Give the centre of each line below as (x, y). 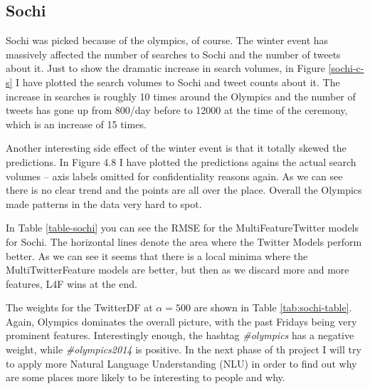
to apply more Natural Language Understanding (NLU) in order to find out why (181, 363)
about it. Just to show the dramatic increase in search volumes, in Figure (165, 68)
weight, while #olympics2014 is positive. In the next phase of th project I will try (184, 349)
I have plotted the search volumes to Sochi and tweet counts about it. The (178, 82)
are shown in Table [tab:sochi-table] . (273, 307)
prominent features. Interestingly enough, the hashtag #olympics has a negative (180, 335)
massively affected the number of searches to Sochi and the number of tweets (173, 54)
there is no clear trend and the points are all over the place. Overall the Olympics (184, 190)
